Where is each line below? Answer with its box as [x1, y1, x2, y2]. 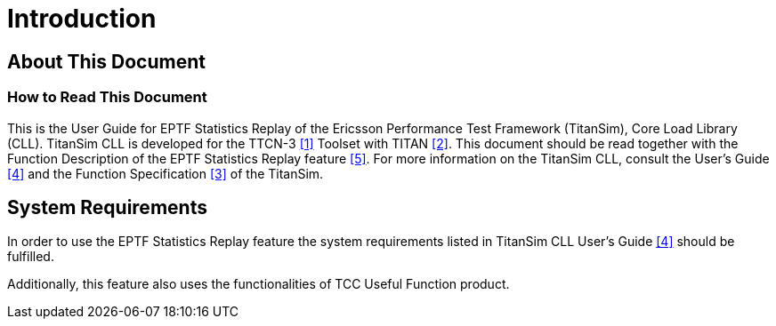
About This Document [7, 50, 206, 73]
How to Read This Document [7, 88, 207, 107]
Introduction [7, 4, 157, 34]
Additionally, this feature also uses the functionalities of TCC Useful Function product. [7, 276, 510, 292]
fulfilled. [7, 249, 54, 265]
